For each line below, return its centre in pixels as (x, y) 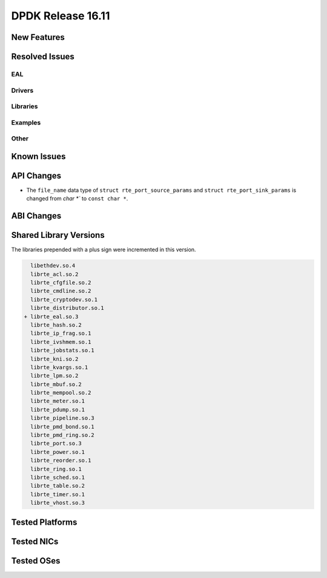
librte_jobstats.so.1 (63, 350)
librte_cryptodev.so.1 (64, 299)
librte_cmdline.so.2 (61, 291)
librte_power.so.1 (58, 452)
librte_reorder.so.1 (61, 461)
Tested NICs (35, 541)
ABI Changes (36, 216)
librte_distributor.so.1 (67, 308)
